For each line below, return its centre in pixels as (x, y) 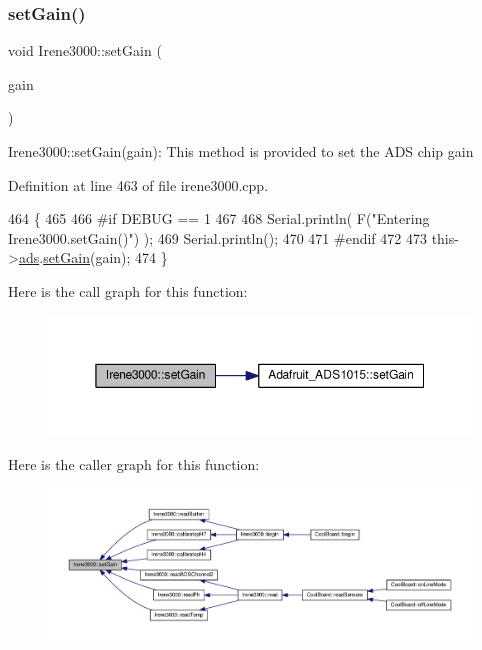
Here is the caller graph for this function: (134, 463)
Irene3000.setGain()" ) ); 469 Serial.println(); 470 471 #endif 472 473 (217, 237)
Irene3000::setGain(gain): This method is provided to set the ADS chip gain (241, 151)
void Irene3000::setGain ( (85, 50)
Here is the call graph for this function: (128, 290)
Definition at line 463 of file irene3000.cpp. (138, 184)
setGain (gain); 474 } (105, 257)
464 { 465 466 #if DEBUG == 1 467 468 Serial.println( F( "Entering (219, 218)
